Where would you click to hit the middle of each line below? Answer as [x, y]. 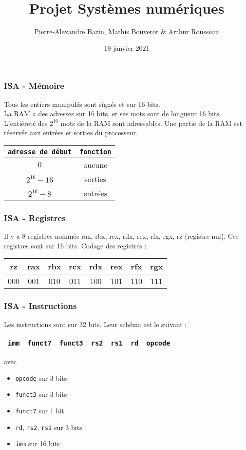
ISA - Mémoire [34, 86]
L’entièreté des [26, 123]
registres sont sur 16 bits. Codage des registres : [75, 245]
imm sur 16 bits [38, 443]
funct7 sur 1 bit [40, 411]
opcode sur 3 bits [41, 378]
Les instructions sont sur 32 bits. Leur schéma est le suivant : [95, 324]
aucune [95, 164]
